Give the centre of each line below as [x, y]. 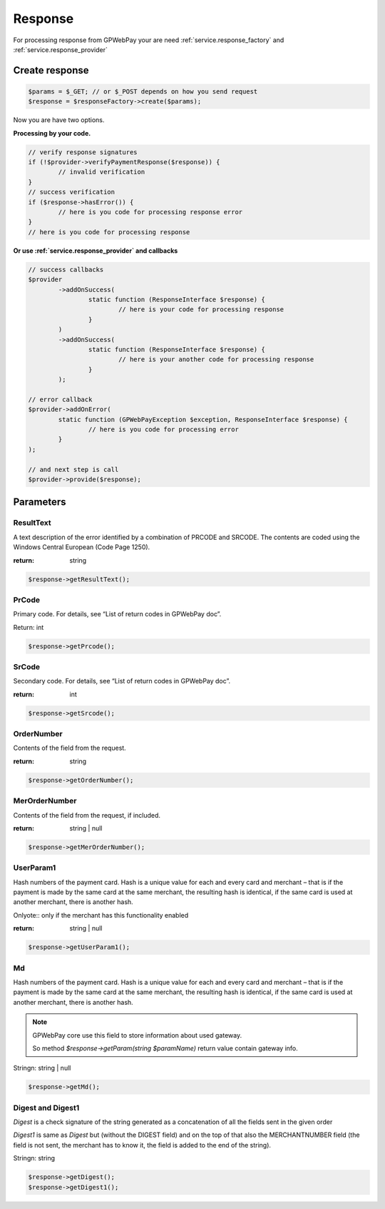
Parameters [40, 502]
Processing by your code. [52, 133]
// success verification [72, 192]
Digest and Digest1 [46, 1108]
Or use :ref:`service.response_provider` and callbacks [96, 251]
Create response [51, 70]
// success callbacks [66, 269]
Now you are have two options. [59, 120]
